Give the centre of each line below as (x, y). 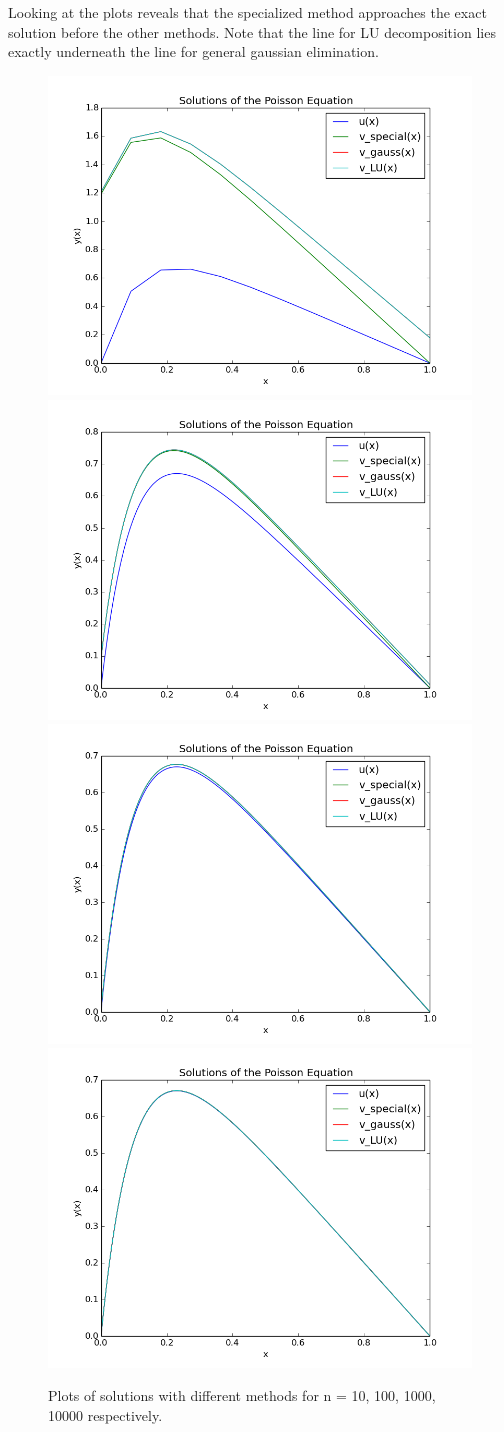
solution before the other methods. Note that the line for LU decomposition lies (252, 31)
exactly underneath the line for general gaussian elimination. (193, 51)
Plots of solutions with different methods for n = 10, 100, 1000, (242, 1395)
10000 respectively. (105, 1415)
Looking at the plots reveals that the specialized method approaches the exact (247, 12)
